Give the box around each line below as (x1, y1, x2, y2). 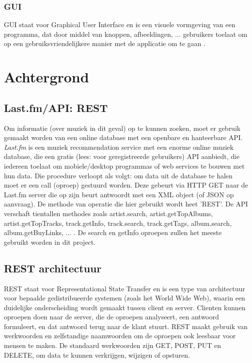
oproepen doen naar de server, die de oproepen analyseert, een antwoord (4, 312, 219, 322)
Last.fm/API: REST (4, 100, 108, 115)
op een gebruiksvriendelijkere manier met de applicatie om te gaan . (4, 38, 205, 48)
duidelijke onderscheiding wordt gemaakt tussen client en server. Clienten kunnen (4, 302, 246, 312)
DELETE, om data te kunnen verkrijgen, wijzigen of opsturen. (4, 349, 190, 360)
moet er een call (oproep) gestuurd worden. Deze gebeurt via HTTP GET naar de (4, 180, 248, 190)
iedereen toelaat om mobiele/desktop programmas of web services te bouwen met (4, 160, 245, 171)
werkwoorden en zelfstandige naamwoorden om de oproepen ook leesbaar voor (4, 331, 236, 341)
